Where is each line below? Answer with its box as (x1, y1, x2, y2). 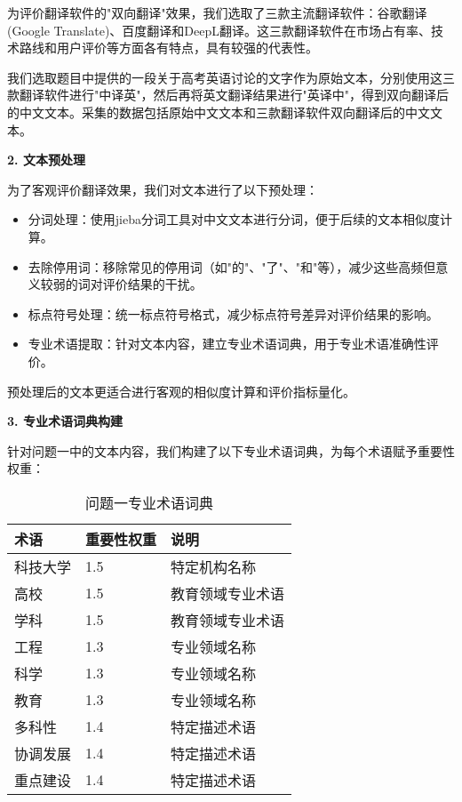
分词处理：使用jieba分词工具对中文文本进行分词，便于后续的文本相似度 (28, 210, 440, 229)
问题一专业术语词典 (85, 492, 214, 513)
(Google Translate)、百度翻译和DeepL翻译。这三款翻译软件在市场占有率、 (7, 20, 431, 39)
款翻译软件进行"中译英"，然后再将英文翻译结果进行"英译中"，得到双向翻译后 (7, 85, 449, 104)
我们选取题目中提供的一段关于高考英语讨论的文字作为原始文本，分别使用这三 (7, 68, 455, 86)
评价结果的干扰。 (102, 275, 203, 293)
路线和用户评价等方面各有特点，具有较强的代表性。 (19, 38, 318, 57)
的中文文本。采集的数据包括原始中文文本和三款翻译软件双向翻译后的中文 (7, 102, 430, 121)
